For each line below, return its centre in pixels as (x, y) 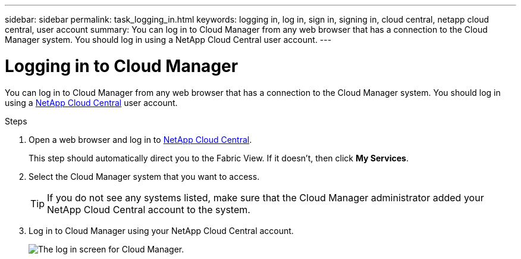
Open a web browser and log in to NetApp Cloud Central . (140, 139)
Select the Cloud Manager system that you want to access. (144, 176)
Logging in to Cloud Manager (122, 66)
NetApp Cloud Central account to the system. (149, 209)
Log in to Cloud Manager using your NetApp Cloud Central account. (161, 230)
